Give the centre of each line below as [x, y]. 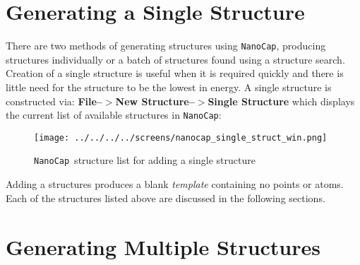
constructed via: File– [54, 101]
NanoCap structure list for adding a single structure [145, 160]
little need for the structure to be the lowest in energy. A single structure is [169, 87]
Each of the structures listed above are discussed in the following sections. [166, 198]
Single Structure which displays [281, 101]
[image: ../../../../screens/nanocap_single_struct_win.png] [181, 137]
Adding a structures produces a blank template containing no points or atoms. [175, 184]
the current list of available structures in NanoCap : [114, 115]
